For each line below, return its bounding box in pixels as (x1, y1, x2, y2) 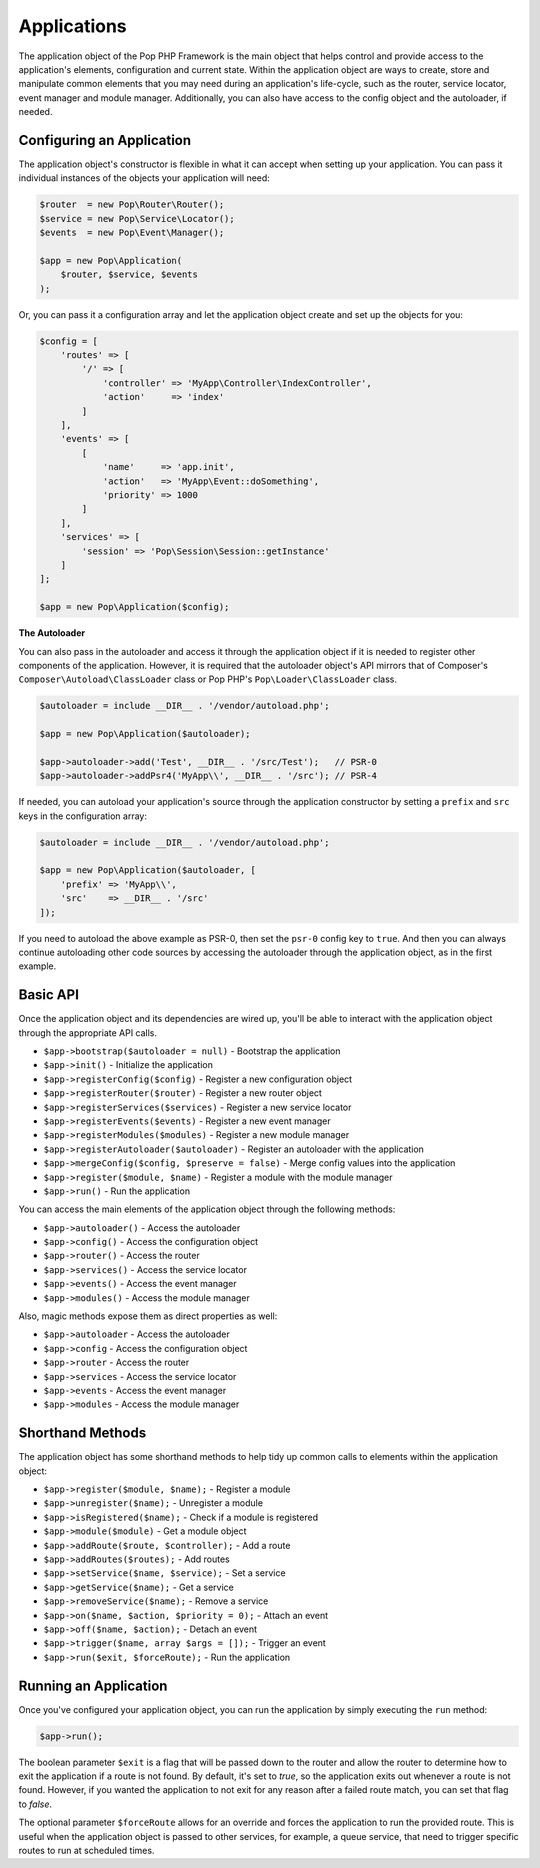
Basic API (18, 986, 80, 1004)
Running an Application (18, 1677, 168, 1694)
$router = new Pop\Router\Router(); (39, 199, 225, 210)
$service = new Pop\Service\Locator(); (39, 213, 235, 224)
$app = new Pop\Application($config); (39, 601, 230, 613)
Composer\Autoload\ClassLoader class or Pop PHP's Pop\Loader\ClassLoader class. (18, 673, 397, 685)
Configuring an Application (18, 131, 192, 149)
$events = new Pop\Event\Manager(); (39, 227, 225, 239)
